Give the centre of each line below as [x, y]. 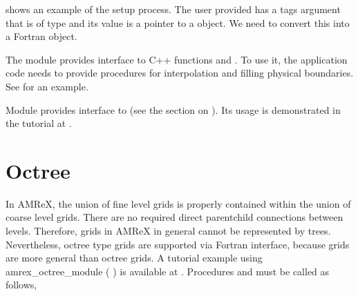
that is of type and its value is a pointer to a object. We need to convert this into [178, 22]
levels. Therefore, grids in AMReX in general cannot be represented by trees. [168, 231]
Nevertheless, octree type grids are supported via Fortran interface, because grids [178, 244]
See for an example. [47, 86]
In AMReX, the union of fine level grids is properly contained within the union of [178, 203]
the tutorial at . [39, 123]
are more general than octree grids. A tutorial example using [134, 258]
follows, [21, 285]
